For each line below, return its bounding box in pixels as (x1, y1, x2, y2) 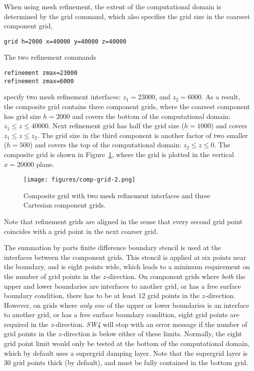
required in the (4, 319, 48, 329)
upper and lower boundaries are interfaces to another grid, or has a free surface (4, 280, 241, 291)
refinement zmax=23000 (4, 70, 78, 77)
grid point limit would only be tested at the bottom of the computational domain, (4, 338, 250, 348)
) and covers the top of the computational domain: (30, 139, 181, 150)
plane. (36, 159, 54, 169)
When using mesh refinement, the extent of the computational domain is (4, 1, 221, 11)
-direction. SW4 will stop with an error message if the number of (53, 319, 248, 329)
